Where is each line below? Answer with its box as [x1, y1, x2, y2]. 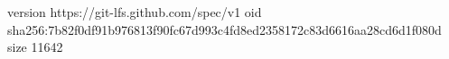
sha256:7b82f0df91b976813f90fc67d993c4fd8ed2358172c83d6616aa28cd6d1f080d [7, 20, 442, 38]
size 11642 [7, 38, 63, 56]
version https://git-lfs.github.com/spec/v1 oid [7, 3, 262, 21]
